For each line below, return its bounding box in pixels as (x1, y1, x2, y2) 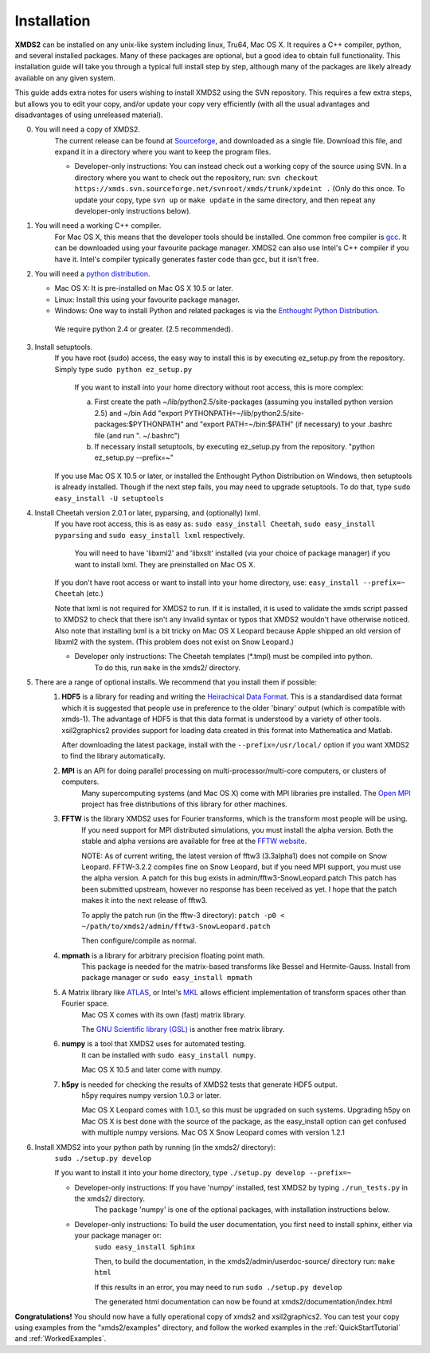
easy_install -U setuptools (54, 494, 165, 503)
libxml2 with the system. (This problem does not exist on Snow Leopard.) (54, 637, 294, 646)
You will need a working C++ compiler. (34, 221, 162, 230)
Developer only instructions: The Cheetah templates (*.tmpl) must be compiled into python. (74, 652, 373, 661)
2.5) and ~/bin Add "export (94, 408, 183, 418)
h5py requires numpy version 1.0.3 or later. (81, 1090, 221, 1100)
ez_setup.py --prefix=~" (94, 453, 174, 462)
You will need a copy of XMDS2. (34, 124, 141, 135)
